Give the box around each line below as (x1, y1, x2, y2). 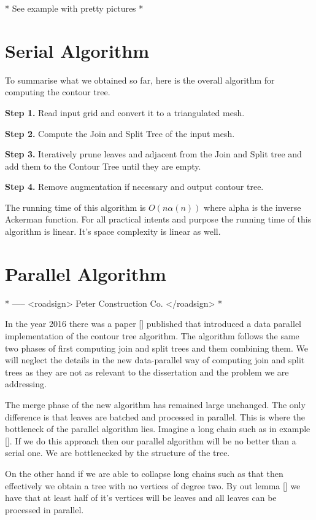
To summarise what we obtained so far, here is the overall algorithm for (5, 73, 275, 86)
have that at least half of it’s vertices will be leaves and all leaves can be (5, 491, 277, 504)
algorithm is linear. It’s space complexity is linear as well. (5, 225, 221, 238)
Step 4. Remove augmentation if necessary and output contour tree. (5, 180, 264, 193)
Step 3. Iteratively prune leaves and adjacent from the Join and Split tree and (5, 148, 302, 160)
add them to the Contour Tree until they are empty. (5, 159, 201, 172)
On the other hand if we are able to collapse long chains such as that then (5, 467, 283, 479)
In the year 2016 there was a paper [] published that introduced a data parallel (5, 317, 301, 330)
